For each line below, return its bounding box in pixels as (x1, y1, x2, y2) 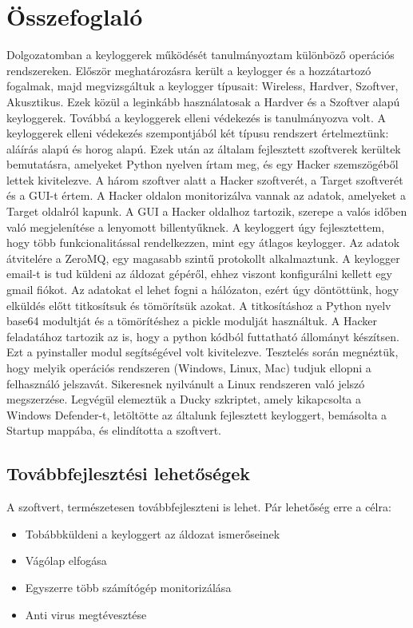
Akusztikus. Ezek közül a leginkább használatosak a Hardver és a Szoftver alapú (6, 93, 400, 109)
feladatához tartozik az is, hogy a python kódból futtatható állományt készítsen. (6, 328, 399, 344)
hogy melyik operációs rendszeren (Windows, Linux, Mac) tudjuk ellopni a (6, 360, 371, 376)
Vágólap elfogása (25, 552, 107, 569)
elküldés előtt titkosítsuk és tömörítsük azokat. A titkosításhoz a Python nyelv (6, 296, 391, 313)
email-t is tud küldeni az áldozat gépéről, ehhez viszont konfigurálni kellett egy (6, 265, 392, 282)
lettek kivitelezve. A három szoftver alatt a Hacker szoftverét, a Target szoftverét (6, 171, 403, 188)
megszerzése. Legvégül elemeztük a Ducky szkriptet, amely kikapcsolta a (6, 391, 362, 407)
